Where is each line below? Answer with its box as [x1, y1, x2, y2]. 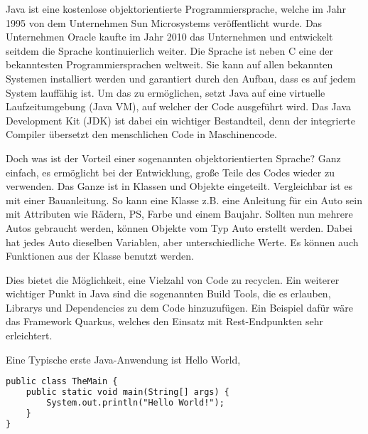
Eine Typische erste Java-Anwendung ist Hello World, [6, 351, 241, 366]
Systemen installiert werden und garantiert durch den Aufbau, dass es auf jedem [6, 70, 356, 85]
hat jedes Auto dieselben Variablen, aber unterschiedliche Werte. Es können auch [6, 234, 359, 249]
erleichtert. [6, 328, 53, 343]
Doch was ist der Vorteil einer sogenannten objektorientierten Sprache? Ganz [6, 150, 341, 165]
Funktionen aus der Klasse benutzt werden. [6, 248, 194, 263]
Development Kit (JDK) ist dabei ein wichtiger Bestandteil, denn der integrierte [6, 112, 355, 127]
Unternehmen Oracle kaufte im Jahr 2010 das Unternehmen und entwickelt [6, 29, 333, 44]
